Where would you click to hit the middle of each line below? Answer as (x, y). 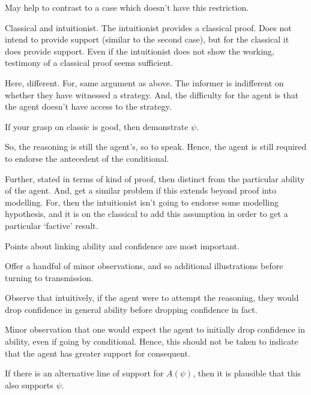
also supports (29, 385)
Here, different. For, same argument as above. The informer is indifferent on (144, 82)
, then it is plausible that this (247, 373)
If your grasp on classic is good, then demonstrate (97, 126)
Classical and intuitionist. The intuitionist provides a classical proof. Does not (148, 27)
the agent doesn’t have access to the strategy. (88, 106)
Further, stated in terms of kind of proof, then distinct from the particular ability (155, 178)
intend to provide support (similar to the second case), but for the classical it (147, 39)
